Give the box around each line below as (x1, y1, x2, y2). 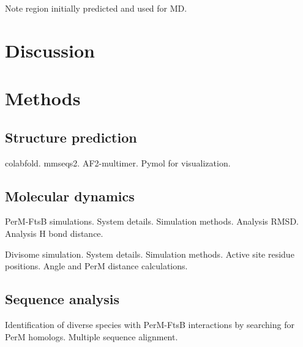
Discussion (5, 37, 95, 62)
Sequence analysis (5, 289, 120, 308)
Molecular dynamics (5, 186, 135, 205)
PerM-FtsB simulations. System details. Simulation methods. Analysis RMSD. (5, 215, 299, 228)
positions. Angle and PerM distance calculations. (5, 259, 188, 272)
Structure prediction (5, 127, 137, 146)
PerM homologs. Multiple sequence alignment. (5, 330, 178, 343)
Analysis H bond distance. (5, 226, 103, 239)
